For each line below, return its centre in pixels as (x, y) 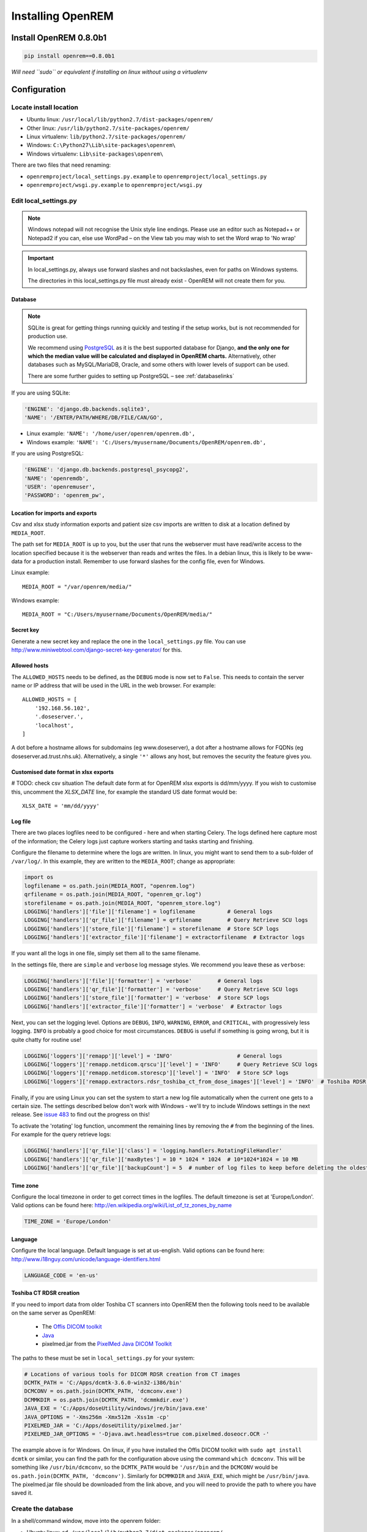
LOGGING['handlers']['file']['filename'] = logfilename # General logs (148, 912)
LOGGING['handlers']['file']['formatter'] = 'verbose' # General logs (143, 981)
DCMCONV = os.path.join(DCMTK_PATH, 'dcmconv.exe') (103, 1391)
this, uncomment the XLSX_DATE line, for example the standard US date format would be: (124, 792)
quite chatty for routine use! (46, 1039)
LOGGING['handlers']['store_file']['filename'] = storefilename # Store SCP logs (152, 929)
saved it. (22, 1493)
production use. (48, 336)
